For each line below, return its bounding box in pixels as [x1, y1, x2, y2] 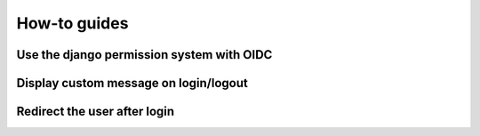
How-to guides [16, 13, 129, 33]
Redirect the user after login [16, 104, 175, 119]
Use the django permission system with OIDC [16, 47, 273, 62]
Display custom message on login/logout [16, 76, 248, 91]
